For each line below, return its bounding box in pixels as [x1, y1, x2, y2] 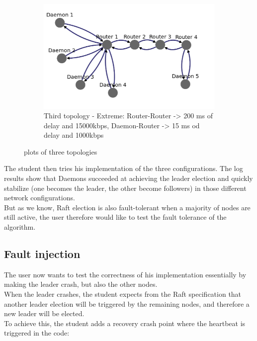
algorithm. [4, 222, 36, 232]
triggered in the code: [4, 328, 70, 338]
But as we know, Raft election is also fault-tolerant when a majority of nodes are [4, 202, 251, 212]
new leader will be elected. [4, 308, 85, 319]
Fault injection [4, 246, 81, 261]
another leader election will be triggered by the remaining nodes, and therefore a [4, 298, 250, 309]
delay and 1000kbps [44, 130, 104, 140]
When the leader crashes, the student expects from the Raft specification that [4, 289, 242, 299]
